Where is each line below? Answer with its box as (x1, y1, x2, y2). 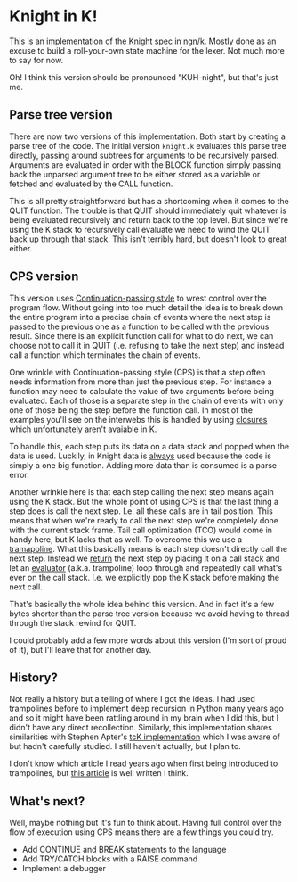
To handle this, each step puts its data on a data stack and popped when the (9, 441, 290, 451)
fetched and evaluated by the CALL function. (9, 178, 173, 189)
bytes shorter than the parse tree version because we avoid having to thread (9, 608, 290, 619)
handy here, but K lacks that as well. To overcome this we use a (9, 533, 243, 545)
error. (9, 469, 29, 480)
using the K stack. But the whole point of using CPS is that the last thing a (9, 496, 278, 507)
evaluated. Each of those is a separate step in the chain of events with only (9, 395, 284, 406)
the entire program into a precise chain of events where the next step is (9, 311, 271, 322)
